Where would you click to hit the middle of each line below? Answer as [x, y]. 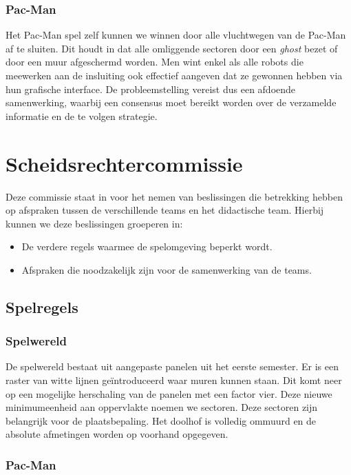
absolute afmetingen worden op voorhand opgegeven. [117, 434]
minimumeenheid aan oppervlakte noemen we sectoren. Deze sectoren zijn [162, 407]
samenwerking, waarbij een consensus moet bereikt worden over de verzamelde [171, 102]
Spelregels [42, 306]
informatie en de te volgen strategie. [82, 115]
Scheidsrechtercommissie [124, 163]
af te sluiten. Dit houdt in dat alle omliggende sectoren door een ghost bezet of [172, 48]
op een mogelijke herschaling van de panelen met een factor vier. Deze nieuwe [169, 393]
